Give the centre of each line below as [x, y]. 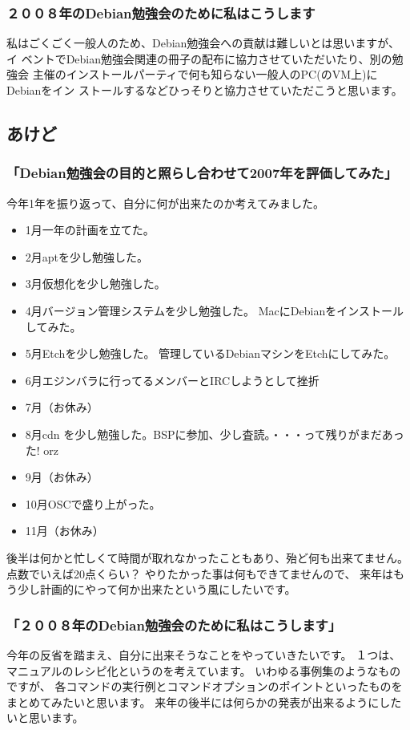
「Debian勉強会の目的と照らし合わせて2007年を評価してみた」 [202, 173]
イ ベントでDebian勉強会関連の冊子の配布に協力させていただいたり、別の [199, 58]
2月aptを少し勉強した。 [87, 256]
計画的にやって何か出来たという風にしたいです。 [168, 589]
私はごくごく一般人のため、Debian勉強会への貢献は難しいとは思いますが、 [203, 43]
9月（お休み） [62, 477]
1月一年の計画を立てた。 [90, 230]
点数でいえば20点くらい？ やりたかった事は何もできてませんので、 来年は [200, 573]
